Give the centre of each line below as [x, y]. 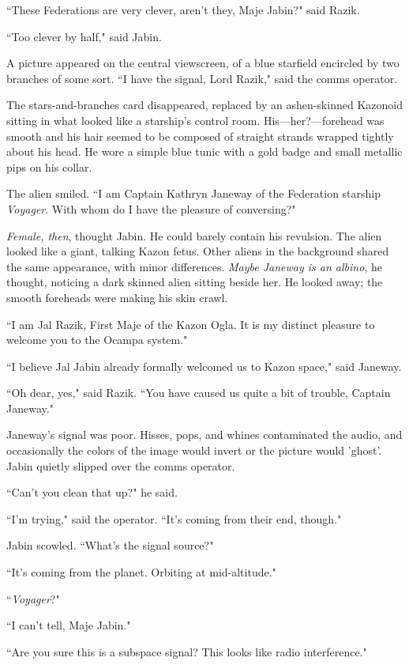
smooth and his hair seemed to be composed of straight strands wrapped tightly [200, 136]
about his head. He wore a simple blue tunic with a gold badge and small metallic [204, 151]
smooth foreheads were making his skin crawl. [117, 297]
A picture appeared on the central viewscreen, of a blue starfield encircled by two [203, 63]
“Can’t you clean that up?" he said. [92, 492]
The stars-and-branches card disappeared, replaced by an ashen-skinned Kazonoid [204, 105]
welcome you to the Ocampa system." [97, 340]
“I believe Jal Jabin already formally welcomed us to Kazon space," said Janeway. [204, 366]
